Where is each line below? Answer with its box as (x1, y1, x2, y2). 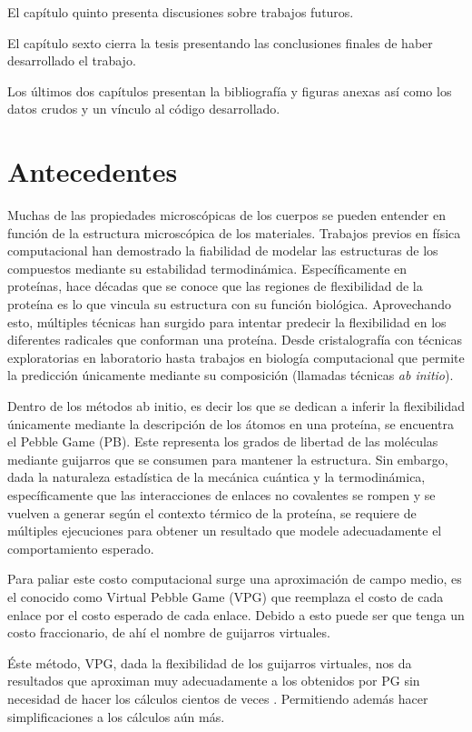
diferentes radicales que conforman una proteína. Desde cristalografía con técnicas (7, 330, 462, 349)
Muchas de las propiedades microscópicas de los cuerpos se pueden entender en (7, 206, 446, 225)
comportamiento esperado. (7, 538, 154, 557)
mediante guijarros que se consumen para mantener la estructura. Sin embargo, (7, 449, 448, 468)
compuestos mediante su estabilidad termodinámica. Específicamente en (7, 258, 408, 277)
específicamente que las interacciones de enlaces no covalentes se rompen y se (7, 486, 436, 504)
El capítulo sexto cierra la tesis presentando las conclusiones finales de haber (7, 33, 433, 52)
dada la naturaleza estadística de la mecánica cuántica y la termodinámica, (7, 467, 426, 486)
